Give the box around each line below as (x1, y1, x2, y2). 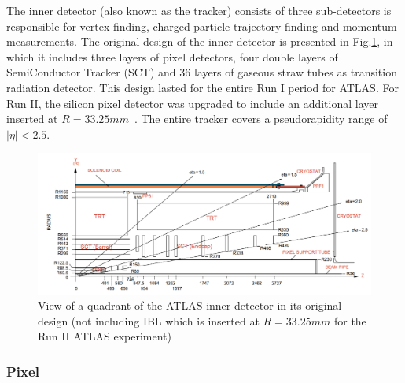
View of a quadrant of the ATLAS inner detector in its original (38, 297, 342, 314)
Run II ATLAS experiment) (38, 328, 171, 344)
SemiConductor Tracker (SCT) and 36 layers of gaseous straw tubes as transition (6, 64, 397, 80)
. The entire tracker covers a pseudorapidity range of (134, 110, 388, 127)
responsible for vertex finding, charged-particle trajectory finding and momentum (6, 17, 397, 34)
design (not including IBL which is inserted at (38, 312, 260, 329)
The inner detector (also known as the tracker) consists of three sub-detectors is (6, 2, 392, 18)
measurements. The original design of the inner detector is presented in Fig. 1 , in (6, 33, 393, 50)
